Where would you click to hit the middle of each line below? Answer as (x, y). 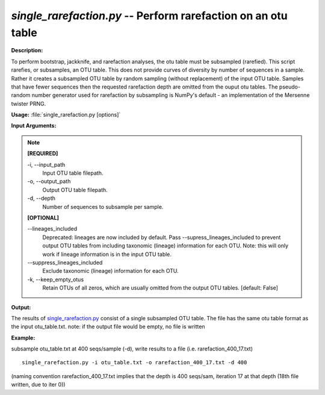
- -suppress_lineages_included (65, 263)
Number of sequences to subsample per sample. (103, 207)
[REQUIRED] (43, 154)
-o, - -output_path (49, 181)
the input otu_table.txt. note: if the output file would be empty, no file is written (108, 327)
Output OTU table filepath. (75, 190)
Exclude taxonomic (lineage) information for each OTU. (110, 271)
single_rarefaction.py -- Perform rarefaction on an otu (150, 16)
